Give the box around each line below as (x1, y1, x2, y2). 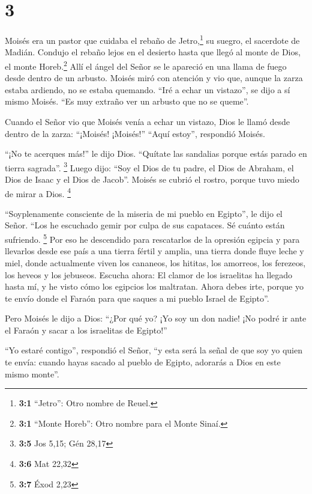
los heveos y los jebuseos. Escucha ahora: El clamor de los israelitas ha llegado (5, 268, 293, 281)
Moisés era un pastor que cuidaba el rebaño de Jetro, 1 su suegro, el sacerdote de (5, 32, 300, 46)
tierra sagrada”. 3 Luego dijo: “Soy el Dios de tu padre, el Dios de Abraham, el (5, 159, 294, 174)
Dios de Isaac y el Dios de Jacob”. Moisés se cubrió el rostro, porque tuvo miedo (5, 173, 299, 186)
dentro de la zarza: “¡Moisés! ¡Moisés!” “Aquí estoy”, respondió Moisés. (5, 127, 265, 139)
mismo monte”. (5, 367, 59, 380)
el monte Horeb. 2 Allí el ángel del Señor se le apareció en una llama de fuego (5, 58, 287, 72)
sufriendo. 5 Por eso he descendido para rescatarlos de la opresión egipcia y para (5, 231, 300, 245)
